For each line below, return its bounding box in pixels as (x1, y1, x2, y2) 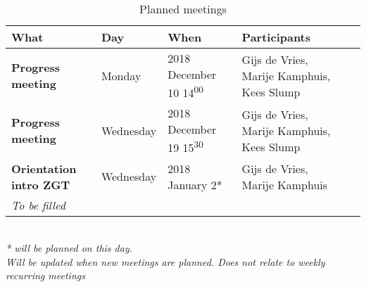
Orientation (11, 160, 77, 177)
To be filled (11, 196, 65, 213)
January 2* (168, 176, 222, 193)
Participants (241, 29, 311, 45)
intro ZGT (11, 176, 70, 193)
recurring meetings (6, 268, 85, 283)
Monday (101, 67, 141, 84)
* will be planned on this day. (6, 241, 132, 255)
